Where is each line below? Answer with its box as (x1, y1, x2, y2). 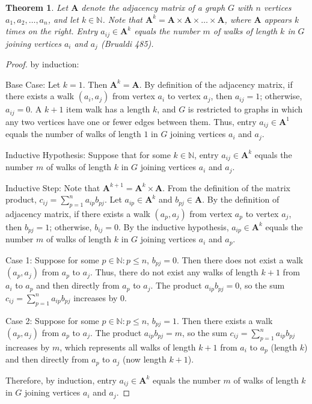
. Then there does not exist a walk (177, 253, 304, 266)
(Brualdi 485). (100, 37, 154, 49)
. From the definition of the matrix (162, 181, 290, 194)
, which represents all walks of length (60, 340, 196, 353)
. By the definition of (202, 193, 280, 206)
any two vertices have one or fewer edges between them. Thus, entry (5, 115, 257, 127)
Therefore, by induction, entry (5, 373, 117, 386)
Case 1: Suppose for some (5, 253, 99, 266)
